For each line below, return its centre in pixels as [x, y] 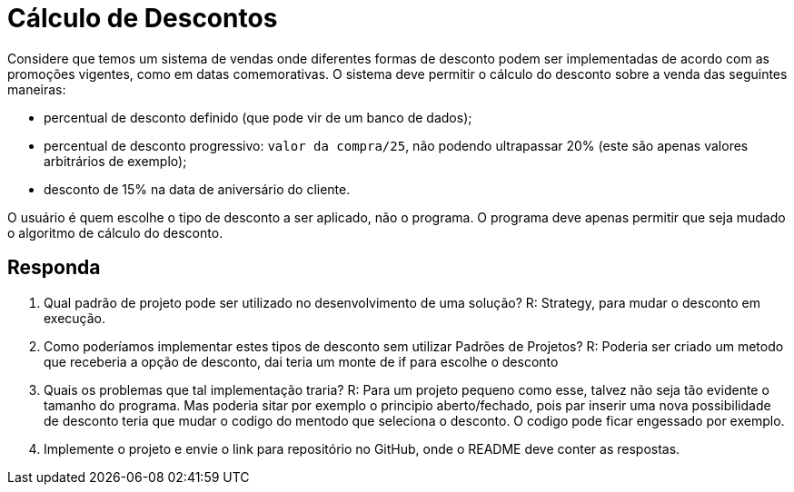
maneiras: [37, 89]
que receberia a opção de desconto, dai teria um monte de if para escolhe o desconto [301, 361]
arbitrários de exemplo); [115, 161]
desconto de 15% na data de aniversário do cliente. [197, 189]
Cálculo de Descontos [143, 18]
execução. [75, 318]
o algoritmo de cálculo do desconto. [115, 232]
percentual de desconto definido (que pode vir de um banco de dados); [258, 117]
